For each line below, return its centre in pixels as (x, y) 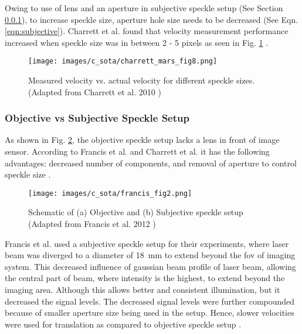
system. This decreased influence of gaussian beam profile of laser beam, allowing (150, 266)
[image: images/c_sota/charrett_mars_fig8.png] (123, 61)
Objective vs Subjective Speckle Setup (97, 118)
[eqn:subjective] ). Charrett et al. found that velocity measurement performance (147, 31)
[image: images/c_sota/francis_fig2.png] (110, 193)
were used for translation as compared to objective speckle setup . (123, 324)
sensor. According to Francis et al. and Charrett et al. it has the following (137, 151)
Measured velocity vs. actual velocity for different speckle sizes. (142, 80)
